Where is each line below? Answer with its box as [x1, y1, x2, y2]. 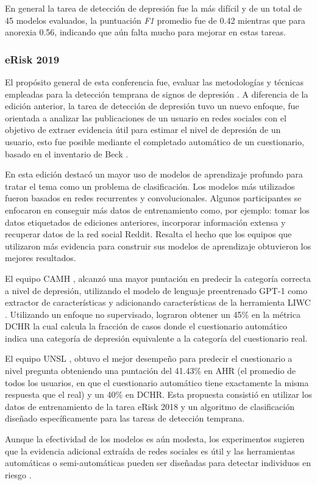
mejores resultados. [5, 251, 76, 264]
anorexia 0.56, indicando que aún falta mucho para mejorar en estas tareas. [5, 26, 286, 38]
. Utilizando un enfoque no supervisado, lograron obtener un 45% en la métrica [5, 307, 301, 320]
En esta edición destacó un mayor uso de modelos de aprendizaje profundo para [5, 168, 303, 181]
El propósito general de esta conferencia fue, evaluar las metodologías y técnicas [5, 76, 304, 88]
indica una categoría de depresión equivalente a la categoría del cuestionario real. [5, 331, 308, 344]
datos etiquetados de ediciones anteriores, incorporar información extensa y [5, 215, 286, 228]
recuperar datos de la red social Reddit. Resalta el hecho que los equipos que [5, 228, 292, 240]
